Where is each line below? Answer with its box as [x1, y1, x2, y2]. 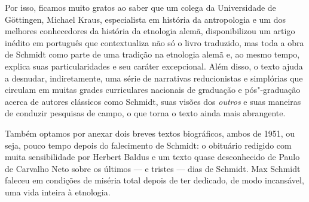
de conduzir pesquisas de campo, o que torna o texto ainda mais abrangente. [5, 107, 286, 119]
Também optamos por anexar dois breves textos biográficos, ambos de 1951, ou [5, 126, 295, 139]
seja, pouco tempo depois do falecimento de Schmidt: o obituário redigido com [5, 138, 292, 151]
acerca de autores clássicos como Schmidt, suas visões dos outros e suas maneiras [5, 95, 301, 107]
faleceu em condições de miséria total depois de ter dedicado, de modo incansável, [5, 174, 304, 186]
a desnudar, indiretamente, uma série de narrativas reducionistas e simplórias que [5, 71, 303, 84]
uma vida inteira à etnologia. [5, 185, 111, 198]
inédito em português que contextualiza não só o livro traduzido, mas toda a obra [5, 36, 304, 49]
